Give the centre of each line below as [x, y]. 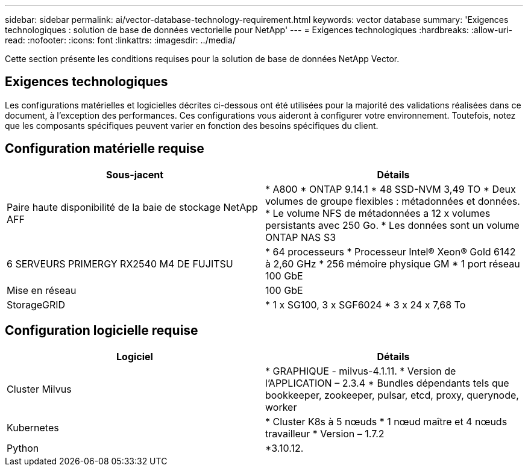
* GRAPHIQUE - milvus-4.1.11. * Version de [361, 371]
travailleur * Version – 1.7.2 [325, 433]
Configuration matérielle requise [105, 149]
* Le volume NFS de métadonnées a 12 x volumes [378, 213]
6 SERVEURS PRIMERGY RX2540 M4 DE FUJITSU [120, 264]
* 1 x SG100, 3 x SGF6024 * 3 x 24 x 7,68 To [366, 304]
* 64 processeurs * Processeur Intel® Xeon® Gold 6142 [391, 251]
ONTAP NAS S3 [301, 237]
